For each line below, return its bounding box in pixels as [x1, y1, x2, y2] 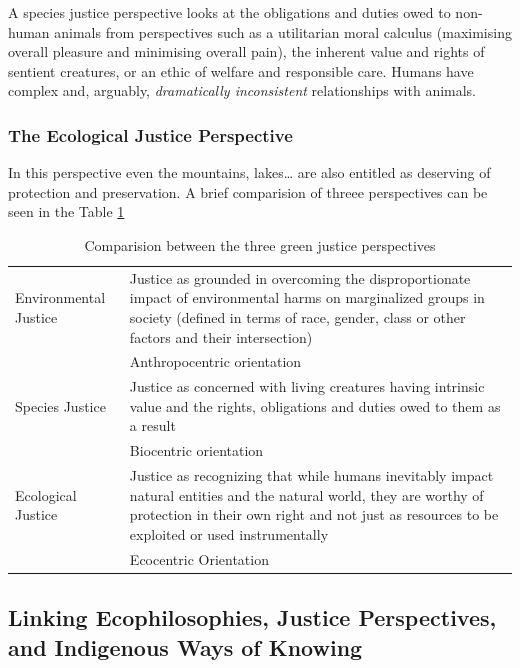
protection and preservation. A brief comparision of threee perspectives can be [8, 181, 488, 202]
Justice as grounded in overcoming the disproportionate [129, 267, 471, 288]
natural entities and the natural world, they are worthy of [129, 484, 484, 505]
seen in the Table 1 [8, 201, 125, 222]
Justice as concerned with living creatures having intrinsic [129, 376, 485, 397]
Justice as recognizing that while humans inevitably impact [129, 465, 494, 486]
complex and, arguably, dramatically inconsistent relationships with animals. [8, 80, 477, 101]
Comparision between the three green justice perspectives [84, 234, 436, 255]
